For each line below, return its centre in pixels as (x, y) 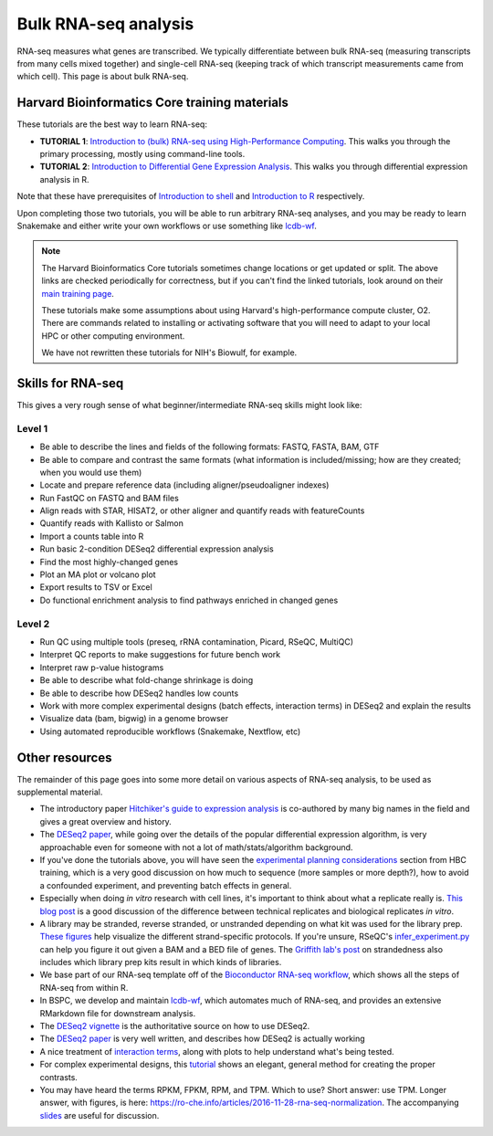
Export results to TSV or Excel (96, 587)
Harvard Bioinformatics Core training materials (153, 103)
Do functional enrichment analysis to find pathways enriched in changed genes (189, 600)
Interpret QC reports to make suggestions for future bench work (160, 655)
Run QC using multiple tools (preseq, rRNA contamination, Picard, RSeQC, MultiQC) (197, 642)
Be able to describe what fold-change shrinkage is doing (147, 680)
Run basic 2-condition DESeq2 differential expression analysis (157, 549)
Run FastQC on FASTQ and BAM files (110, 498)
